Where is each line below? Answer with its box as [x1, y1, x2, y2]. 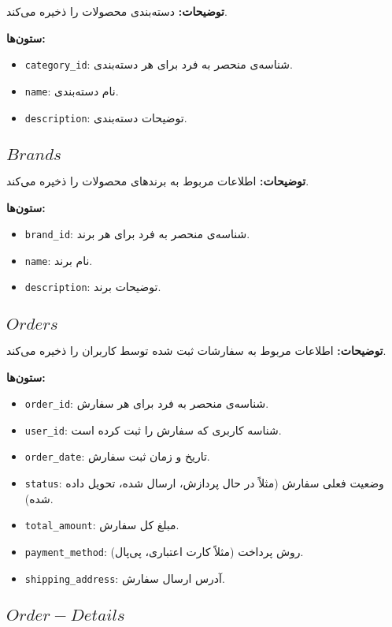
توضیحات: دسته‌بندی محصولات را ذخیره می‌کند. [6, 3, 227, 19]
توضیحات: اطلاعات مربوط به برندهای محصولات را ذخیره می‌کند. [6, 172, 309, 188]
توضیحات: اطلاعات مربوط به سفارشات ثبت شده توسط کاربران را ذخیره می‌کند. [6, 341, 386, 358]
